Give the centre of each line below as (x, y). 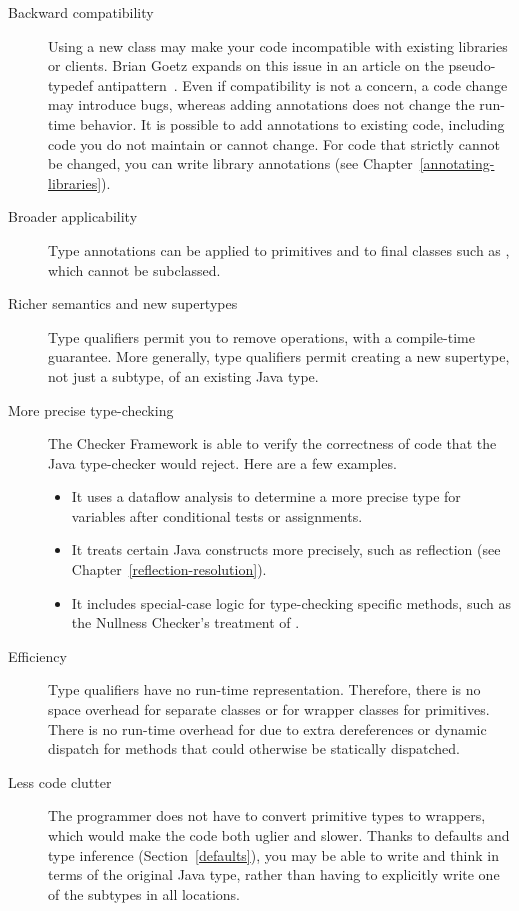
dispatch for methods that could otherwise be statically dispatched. (254, 748)
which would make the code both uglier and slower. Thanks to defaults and (279, 835)
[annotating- (457, 163)
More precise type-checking (91, 409)
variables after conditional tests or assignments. (217, 515)
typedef (71, 84)
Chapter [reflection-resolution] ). (169, 569)
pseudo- (472, 65)
